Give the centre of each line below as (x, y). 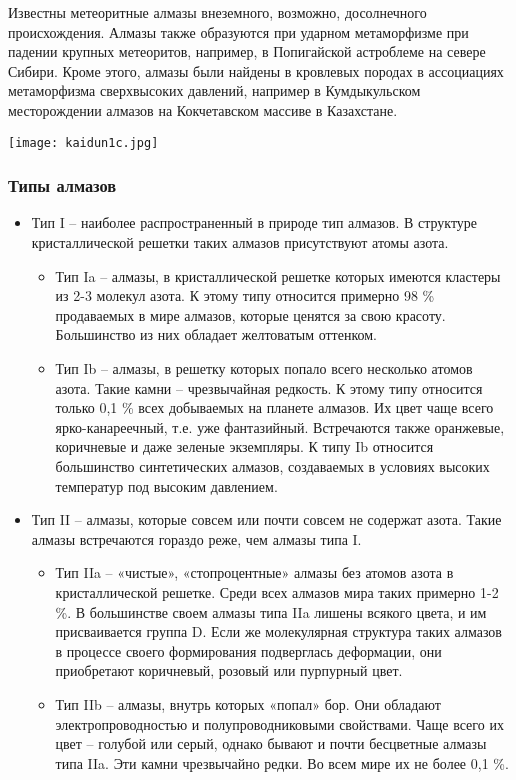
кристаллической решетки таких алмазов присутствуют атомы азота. (240, 242)
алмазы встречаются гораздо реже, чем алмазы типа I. (196, 538)
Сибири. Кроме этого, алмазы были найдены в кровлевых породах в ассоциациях (256, 70)
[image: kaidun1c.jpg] (83, 142)
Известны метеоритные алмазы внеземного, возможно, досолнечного (217, 12)
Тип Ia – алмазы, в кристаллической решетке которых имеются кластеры (278, 275)
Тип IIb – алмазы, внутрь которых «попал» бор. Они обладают (248, 703)
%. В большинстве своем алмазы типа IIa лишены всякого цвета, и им (271, 611)
